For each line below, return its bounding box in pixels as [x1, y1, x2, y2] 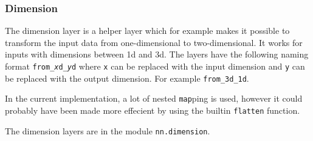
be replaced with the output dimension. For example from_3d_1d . [5, 71, 249, 84]
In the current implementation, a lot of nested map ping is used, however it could [5, 92, 303, 105]
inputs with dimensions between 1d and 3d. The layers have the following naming [5, 48, 309, 61]
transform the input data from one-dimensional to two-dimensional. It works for [5, 36, 303, 48]
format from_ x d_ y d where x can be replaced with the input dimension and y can [5, 60, 305, 72]
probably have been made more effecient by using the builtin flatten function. [5, 103, 300, 116]
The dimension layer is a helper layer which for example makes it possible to [5, 24, 290, 37]
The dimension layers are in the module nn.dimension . [5, 124, 210, 137]
